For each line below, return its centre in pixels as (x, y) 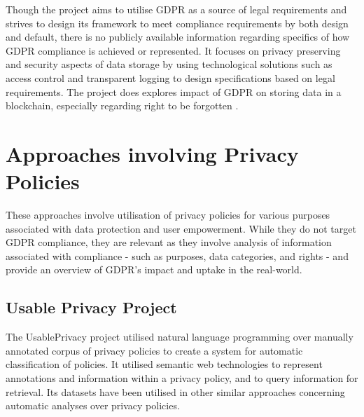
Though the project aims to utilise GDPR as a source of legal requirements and (176, 9)
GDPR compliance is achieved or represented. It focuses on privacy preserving (173, 50)
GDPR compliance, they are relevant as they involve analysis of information (169, 242)
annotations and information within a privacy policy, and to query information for (182, 378)
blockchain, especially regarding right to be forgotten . (122, 105)
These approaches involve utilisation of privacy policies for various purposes (168, 215)
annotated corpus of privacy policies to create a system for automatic (154, 350)
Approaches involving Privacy (152, 153)
